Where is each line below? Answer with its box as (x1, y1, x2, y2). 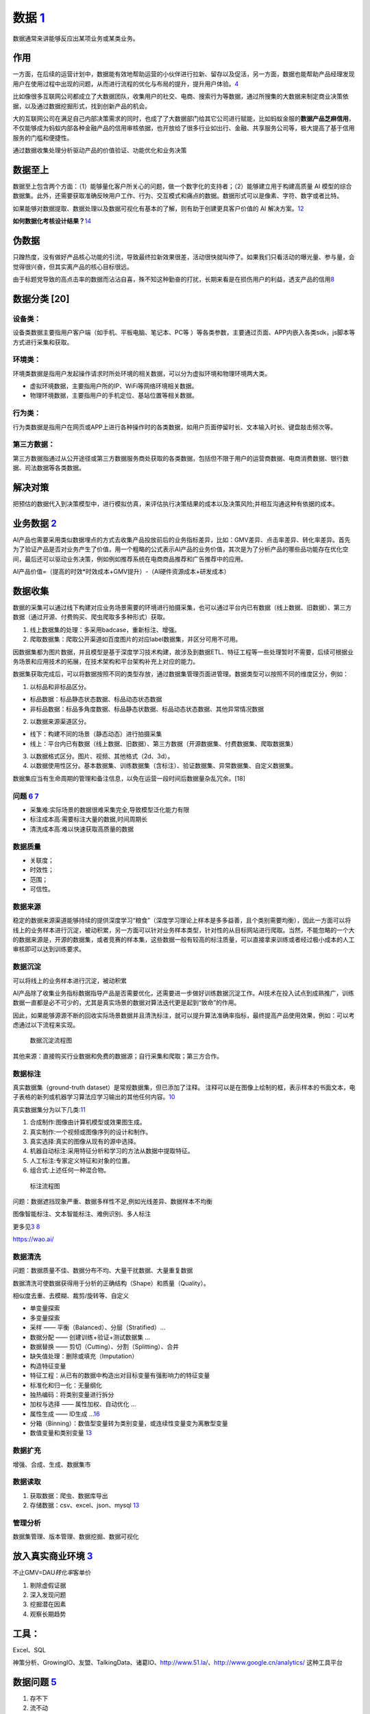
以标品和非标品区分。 (29, 682, 90, 690)
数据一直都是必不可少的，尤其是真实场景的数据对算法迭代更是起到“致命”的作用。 (12, 998, 241, 1007)
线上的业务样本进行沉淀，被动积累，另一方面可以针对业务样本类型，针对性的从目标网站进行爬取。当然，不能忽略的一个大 (12, 926, 355, 934)
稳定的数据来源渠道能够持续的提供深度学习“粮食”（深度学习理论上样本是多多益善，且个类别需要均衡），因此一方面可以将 (12, 916, 351, 925)
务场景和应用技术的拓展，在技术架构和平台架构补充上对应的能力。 (12, 657, 199, 665)
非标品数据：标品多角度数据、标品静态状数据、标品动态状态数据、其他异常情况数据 (29, 705, 264, 713)
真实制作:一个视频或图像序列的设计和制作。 (29, 1128, 152, 1136)
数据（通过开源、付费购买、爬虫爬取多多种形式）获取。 (12, 613, 169, 621)
